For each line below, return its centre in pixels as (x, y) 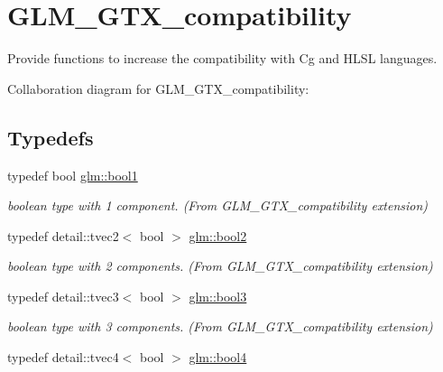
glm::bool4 (218, 357)
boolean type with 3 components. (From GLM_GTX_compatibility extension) (220, 326)
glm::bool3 (218, 296)
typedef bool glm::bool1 (73, 175)
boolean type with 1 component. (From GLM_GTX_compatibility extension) (218, 205)
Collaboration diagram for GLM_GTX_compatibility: (158, 88)
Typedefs (51, 137)
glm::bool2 (218, 235)
